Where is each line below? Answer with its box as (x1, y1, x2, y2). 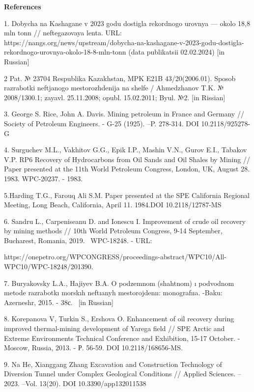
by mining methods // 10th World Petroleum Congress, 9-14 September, (4, 225, 223, 236)
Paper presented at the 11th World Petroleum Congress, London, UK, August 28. (4, 164, 250, 174)
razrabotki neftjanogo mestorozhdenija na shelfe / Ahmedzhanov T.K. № (4, 83, 224, 93)
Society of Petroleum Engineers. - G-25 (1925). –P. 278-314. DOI (4, 118, 199, 128)
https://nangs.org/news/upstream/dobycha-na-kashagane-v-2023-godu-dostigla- (4, 37, 244, 47)
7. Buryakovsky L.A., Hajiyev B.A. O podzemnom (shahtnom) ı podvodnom (4, 278, 234, 288)
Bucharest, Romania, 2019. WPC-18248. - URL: (4, 235, 152, 245)
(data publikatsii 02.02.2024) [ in (128, 47, 225, 57)
